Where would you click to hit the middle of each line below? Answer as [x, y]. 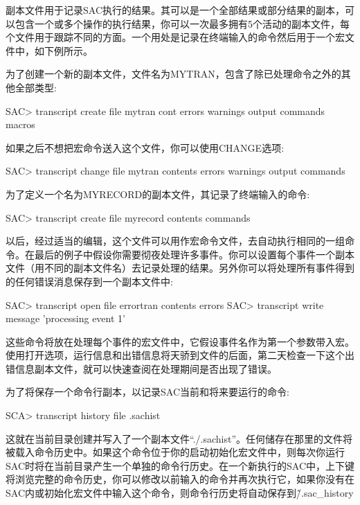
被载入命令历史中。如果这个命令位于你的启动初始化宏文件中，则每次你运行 [175, 452]
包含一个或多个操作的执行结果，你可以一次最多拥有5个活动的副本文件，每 [182, 23]
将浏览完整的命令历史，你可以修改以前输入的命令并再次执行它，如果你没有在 [180, 479]
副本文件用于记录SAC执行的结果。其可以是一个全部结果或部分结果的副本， [175, 10]
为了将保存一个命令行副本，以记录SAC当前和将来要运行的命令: [147, 392]
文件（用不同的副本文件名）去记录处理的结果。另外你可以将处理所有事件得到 [180, 268]
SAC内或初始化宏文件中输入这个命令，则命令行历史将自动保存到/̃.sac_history [180, 493]
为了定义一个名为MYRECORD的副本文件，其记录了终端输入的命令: [158, 194]
